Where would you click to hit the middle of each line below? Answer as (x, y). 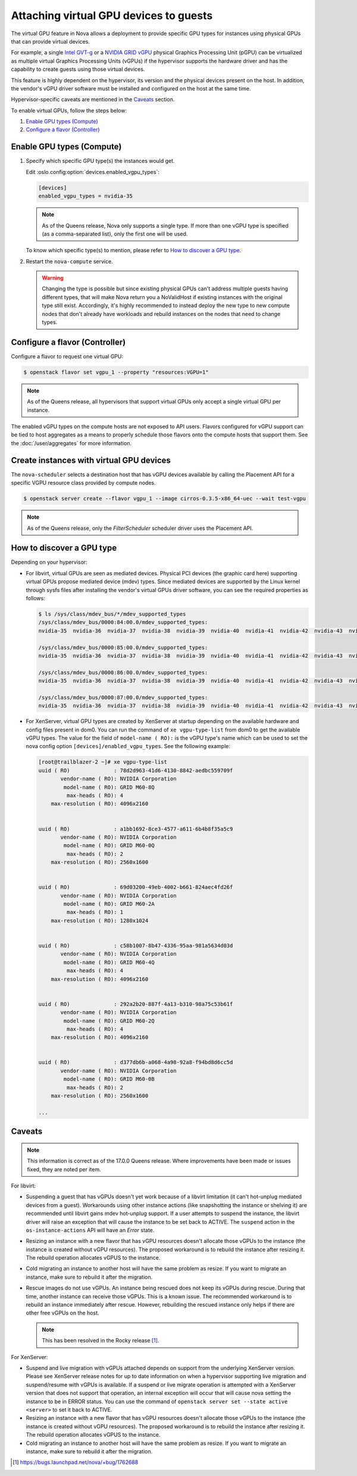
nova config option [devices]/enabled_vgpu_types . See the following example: (128, 746)
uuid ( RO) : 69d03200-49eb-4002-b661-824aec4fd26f (136, 887)
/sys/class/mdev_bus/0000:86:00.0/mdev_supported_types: (123, 672)
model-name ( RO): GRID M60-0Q (109, 846)
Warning (53, 278)
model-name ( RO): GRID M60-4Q (109, 962)
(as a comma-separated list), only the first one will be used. (115, 234)
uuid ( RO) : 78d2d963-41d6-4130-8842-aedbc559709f (136, 770)
